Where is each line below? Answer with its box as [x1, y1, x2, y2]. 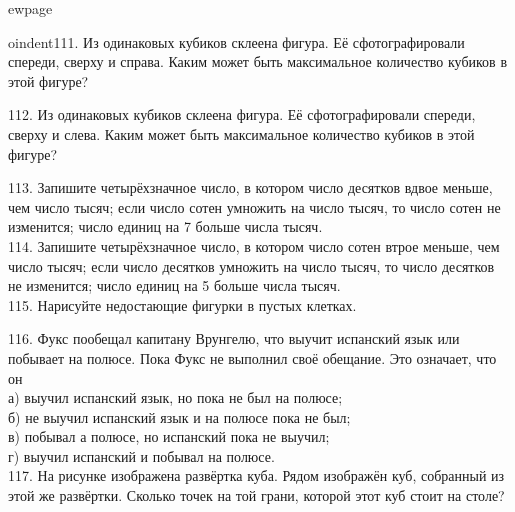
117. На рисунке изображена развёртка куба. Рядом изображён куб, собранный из [8, 465, 505, 486]
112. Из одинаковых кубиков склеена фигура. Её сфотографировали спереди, [8, 104, 476, 125]
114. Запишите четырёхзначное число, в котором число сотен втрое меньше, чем [8, 235, 500, 256]
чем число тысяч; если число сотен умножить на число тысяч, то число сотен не [8, 196, 501, 217]
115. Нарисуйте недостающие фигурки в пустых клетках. [8, 294, 357, 315]
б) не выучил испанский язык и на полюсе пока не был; [8, 406, 351, 427]
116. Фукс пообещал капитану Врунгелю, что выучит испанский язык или [8, 328, 460, 349]
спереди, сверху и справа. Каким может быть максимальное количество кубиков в [8, 51, 507, 72]
